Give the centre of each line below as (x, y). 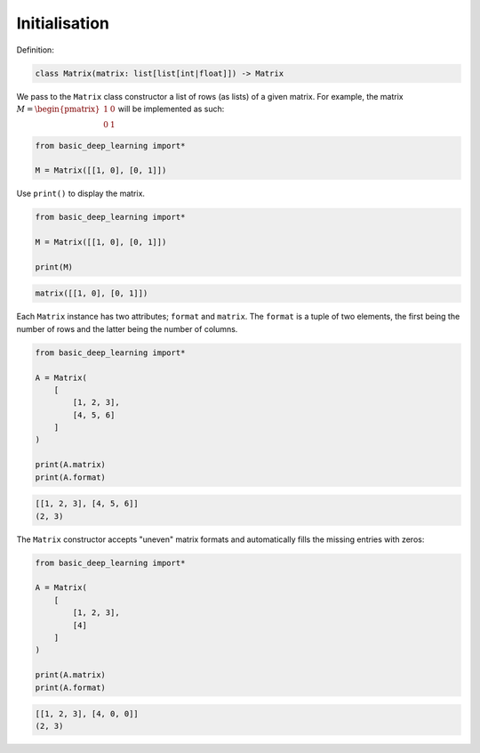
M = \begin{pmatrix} (58, 109)
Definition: (36, 50)
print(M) (54, 267)
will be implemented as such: (171, 109)
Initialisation (63, 23)
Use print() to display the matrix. (81, 194)
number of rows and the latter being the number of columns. (127, 328)
